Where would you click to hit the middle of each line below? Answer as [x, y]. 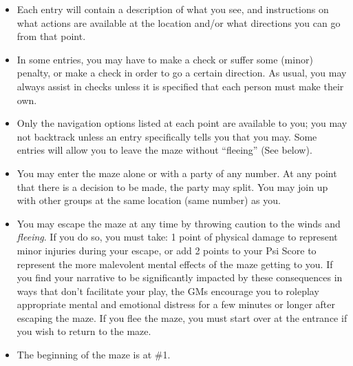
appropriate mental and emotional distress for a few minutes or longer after [176, 304]
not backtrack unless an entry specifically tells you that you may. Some [167, 136]
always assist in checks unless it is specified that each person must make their [180, 86]
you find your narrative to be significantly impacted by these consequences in [180, 277]
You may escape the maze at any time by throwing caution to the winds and [179, 223]
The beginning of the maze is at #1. [94, 355]
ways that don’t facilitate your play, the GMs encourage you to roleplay [168, 291]
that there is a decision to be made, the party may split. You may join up [172, 186]
